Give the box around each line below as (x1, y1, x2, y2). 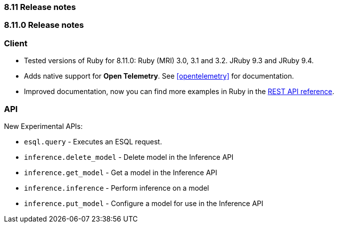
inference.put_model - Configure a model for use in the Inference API (24, 199, 264, 208)
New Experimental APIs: (4, 121, 83, 130)
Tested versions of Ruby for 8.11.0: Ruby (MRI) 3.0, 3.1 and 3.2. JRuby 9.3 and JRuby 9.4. (24, 56, 314, 65)
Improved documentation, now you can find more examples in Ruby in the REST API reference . (24, 87, 335, 96)
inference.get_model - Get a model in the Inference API (24, 168, 217, 177)
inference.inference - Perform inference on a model (24, 183, 209, 192)
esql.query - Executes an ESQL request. (24, 137, 162, 146)
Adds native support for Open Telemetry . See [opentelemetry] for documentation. (24, 72, 294, 81)
